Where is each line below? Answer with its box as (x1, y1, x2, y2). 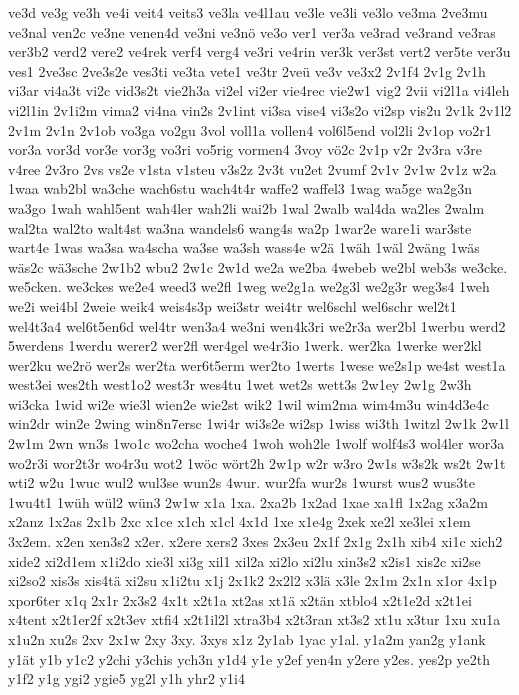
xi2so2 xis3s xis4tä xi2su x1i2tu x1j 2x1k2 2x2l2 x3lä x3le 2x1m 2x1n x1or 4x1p (8, 570, 497, 591)
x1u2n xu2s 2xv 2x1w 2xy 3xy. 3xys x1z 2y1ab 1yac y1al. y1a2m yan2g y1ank (8, 629, 486, 649)
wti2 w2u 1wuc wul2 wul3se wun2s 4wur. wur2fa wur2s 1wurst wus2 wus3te (8, 472, 475, 493)
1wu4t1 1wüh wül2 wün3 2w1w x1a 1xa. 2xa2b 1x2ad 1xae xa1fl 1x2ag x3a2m (8, 491, 488, 512)
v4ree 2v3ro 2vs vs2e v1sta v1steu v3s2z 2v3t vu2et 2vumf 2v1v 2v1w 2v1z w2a (8, 158, 497, 179)
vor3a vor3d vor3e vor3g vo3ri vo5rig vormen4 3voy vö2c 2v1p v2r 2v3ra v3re (8, 139, 483, 160)
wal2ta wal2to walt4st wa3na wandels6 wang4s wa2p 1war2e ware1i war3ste (8, 217, 472, 238)
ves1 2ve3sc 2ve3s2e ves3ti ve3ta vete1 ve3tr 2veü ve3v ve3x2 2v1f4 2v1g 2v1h (8, 60, 486, 81)
